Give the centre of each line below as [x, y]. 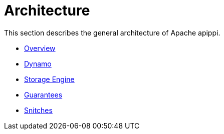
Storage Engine [49, 79]
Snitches [38, 110]
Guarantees [43, 94]
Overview [40, 48]
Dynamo [38, 63]
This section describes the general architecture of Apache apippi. [112, 32]
